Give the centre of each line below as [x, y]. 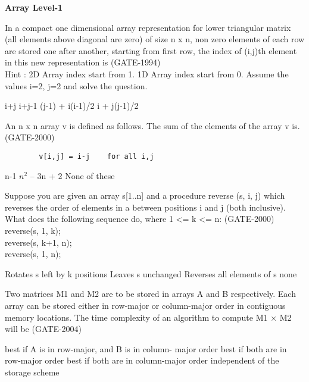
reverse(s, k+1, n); [38, 242]
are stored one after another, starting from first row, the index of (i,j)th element [151, 50]
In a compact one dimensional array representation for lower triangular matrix [148, 27]
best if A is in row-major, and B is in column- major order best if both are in [146, 348]
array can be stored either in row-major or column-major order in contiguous [145, 305]
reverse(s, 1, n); [33, 254]
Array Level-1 [34, 7]
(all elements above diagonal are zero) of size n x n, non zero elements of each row [155, 39]
